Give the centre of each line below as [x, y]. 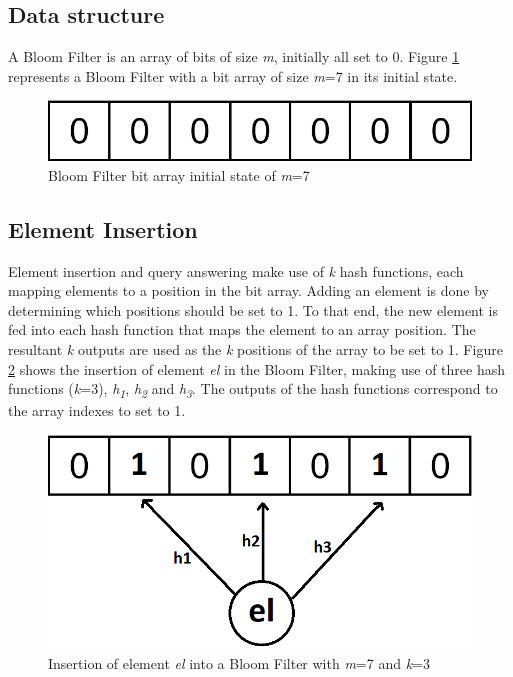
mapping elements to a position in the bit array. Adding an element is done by [248, 290]
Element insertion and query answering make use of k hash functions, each [236, 270]
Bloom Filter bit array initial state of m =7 [179, 174]
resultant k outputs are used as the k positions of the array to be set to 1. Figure [255, 348]
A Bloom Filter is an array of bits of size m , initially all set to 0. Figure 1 [234, 56]
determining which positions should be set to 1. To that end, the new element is [253, 309]
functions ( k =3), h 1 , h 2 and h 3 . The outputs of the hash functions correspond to [253, 389]
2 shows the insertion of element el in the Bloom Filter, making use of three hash [256, 368]
